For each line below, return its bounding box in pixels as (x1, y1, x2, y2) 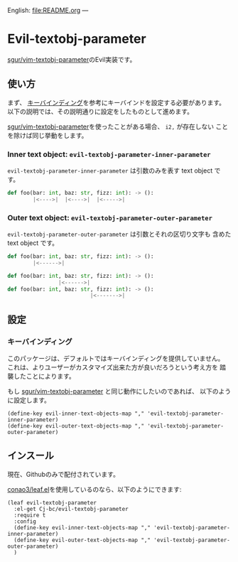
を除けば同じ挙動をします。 (7, 131, 88, 139)
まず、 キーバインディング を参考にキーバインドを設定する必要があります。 (7, 98, 226, 107)
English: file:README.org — (7, 6, 89, 14)
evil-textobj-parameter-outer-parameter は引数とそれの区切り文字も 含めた (7, 230, 232, 239)
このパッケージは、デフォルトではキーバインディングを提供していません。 (7, 355, 225, 363)
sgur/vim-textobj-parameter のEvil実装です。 (7, 55, 136, 63)
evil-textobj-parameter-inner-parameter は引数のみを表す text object (7, 166, 213, 175)
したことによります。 (13, 372, 76, 381)
